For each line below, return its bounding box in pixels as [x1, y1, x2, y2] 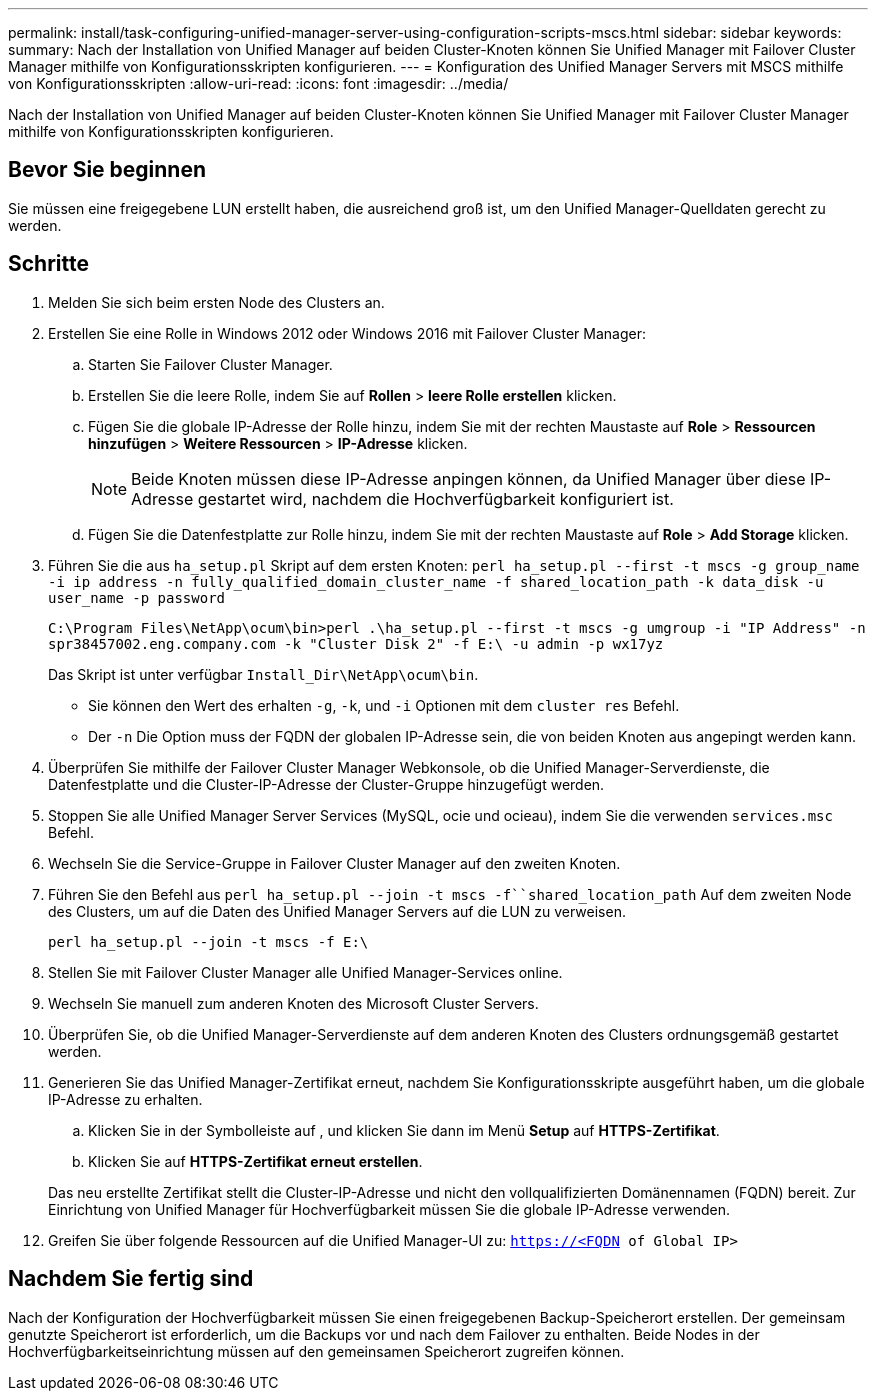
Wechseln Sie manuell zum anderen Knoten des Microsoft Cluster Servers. [48, 994, 539, 1012]
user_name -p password [48, 589, 226, 606]
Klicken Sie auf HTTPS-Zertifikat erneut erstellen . [88, 1152, 423, 1170]
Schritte [8, 251, 89, 277]
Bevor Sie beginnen [8, 157, 207, 183]
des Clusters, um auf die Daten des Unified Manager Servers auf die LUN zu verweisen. [48, 902, 626, 920]
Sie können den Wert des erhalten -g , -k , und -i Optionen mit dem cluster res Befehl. [88, 696, 680, 714]
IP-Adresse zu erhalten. [48, 1090, 203, 1108]
